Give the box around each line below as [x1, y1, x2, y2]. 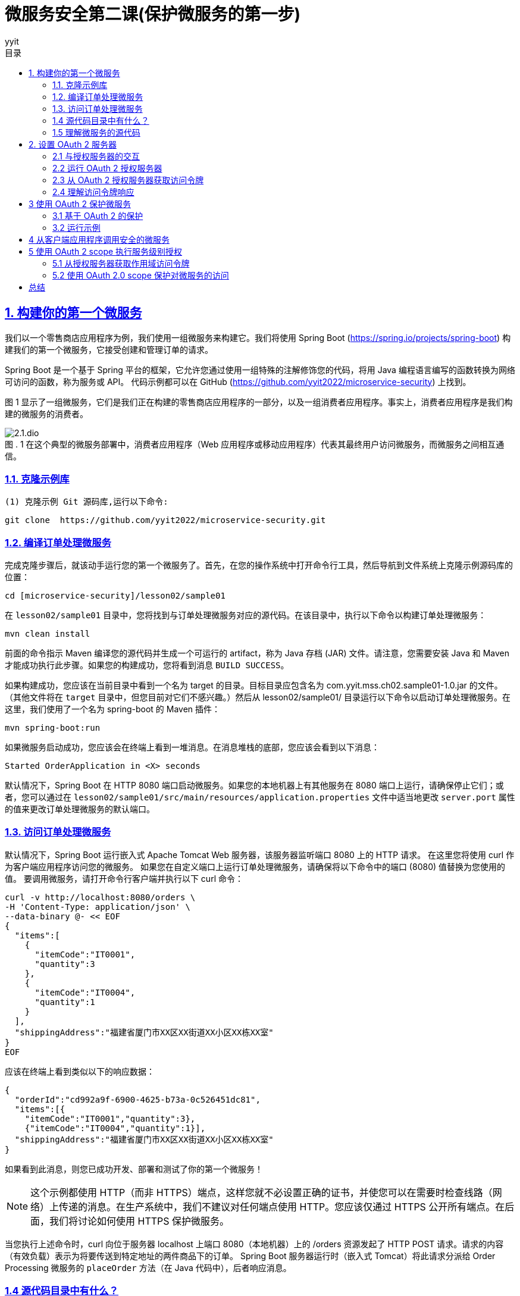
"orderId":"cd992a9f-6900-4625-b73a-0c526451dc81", [14, 1094, 261, 1104]
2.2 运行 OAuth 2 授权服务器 [52, 162, 162, 173]
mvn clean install [5, 629, 90, 639]
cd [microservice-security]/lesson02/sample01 [5, 591, 225, 601]
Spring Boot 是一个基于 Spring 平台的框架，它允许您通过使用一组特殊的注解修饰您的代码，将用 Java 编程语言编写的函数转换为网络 [5, 364, 515, 375]
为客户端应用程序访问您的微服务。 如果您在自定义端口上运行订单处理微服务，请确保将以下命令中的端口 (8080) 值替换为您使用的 [5, 861, 506, 872]
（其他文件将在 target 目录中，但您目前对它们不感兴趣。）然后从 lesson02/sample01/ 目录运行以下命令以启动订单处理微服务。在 [5, 692, 510, 703]
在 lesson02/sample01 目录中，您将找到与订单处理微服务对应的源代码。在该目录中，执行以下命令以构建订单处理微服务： [5, 610, 487, 621]
